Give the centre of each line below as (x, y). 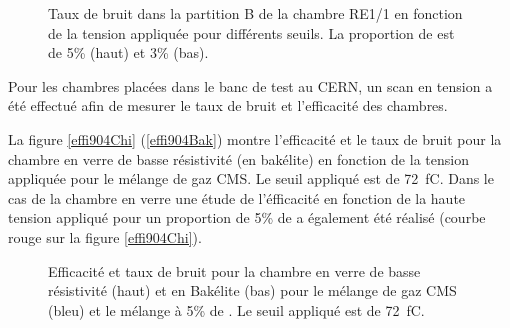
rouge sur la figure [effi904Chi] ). (105, 236)
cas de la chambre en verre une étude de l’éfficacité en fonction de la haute (237, 197)
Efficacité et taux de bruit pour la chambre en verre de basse (234, 270)
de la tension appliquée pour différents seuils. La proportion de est (251, 32)
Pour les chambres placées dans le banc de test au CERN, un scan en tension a (250, 85)
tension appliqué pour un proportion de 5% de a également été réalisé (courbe (247, 217)
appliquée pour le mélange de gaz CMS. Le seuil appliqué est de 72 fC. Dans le (251, 178)
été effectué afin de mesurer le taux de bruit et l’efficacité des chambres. (228, 105)
